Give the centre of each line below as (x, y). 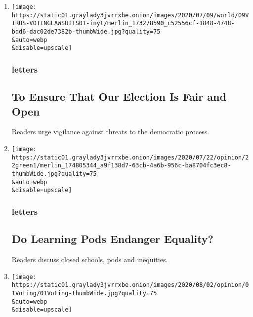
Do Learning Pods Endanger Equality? (113, 239)
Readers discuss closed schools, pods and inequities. (90, 259)
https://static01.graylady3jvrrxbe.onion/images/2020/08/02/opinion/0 (130, 285)
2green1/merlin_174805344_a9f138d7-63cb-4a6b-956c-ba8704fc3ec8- (121, 166)
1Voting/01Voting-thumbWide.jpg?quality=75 (84, 293)
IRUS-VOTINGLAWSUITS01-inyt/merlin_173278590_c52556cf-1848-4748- (123, 23)
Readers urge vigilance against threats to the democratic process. (110, 132)
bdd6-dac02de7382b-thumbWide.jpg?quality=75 (86, 31)
